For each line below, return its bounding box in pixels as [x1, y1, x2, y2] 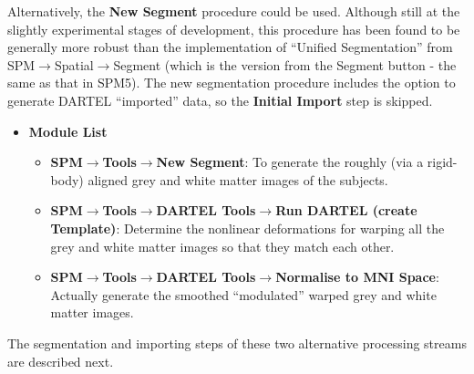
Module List [28, 121, 108, 140]
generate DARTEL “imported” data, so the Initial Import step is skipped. [7, 90, 433, 109]
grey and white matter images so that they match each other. [50, 236, 395, 255]
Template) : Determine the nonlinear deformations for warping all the [50, 218, 445, 237]
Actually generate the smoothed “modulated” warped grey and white [50, 285, 437, 304]
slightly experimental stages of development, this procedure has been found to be [7, 19, 460, 38]
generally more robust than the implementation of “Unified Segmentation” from [7, 37, 453, 57]
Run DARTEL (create [275, 201, 417, 220]
